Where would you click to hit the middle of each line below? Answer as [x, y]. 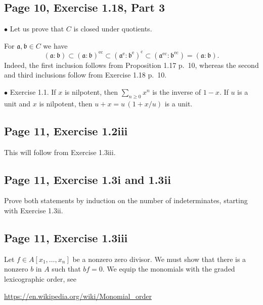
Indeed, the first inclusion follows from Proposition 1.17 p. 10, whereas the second [131, 65]
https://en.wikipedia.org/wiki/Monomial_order [78, 296]
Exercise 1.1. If [33, 92]
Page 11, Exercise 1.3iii [66, 238]
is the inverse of [177, 92]
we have [55, 45]
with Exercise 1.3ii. [34, 211]
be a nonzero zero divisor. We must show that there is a [159, 259]
